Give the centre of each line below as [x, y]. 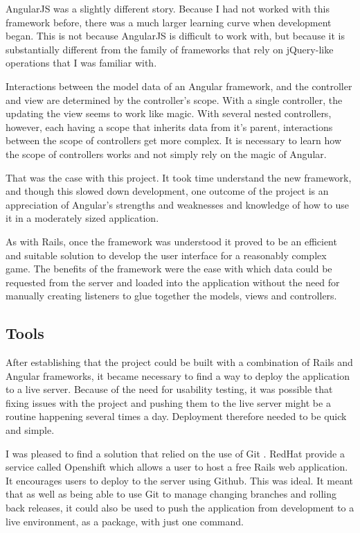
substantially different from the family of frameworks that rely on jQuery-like [170, 49]
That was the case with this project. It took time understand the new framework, [179, 177]
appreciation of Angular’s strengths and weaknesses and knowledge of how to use [178, 204]
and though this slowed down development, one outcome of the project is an [167, 191]
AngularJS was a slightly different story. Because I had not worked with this [168, 8]
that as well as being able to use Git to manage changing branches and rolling [171, 494]
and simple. [30, 430]
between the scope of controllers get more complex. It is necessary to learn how [174, 140]
